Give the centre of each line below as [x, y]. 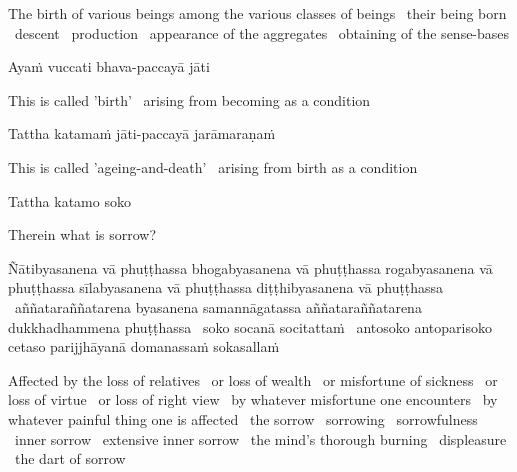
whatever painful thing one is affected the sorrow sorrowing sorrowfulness [243, 418]
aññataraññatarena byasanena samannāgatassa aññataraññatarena [218, 306]
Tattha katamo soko [69, 200]
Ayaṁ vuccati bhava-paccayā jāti [109, 66]
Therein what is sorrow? [82, 234]
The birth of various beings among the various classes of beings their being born [257, 13]
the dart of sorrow [70, 458]
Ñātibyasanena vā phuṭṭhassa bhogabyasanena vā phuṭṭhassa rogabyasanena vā [250, 267]
